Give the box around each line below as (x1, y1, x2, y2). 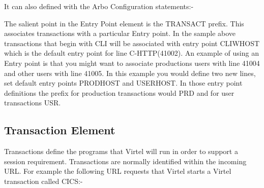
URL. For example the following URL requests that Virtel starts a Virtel (4, 166, 231, 176)
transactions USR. (4, 97, 61, 108)
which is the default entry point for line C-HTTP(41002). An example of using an (4, 48, 259, 58)
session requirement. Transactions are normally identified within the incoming (4, 156, 247, 166)
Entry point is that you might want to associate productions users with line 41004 (4, 57, 260, 68)
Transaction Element (4, 122, 115, 138)
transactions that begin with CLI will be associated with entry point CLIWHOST (4, 37, 260, 48)
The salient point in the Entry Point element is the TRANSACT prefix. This (4, 18, 244, 28)
